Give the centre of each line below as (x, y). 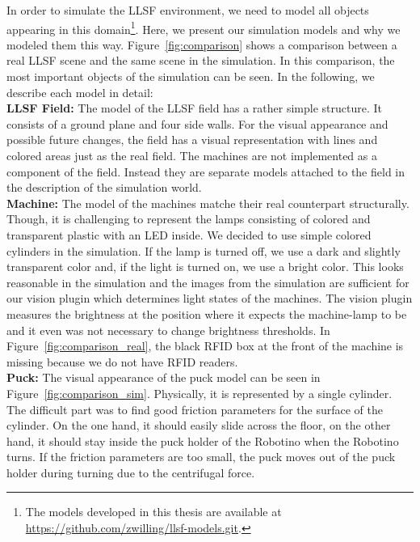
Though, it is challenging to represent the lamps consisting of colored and (189, 219)
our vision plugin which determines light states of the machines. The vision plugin (210, 298)
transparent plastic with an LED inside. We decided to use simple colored (189, 234)
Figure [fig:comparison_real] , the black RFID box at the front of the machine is (205, 346)
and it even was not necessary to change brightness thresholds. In (168, 330)
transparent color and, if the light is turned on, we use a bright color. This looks (205, 267)
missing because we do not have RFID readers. (122, 361)
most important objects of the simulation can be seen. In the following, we (191, 76)
